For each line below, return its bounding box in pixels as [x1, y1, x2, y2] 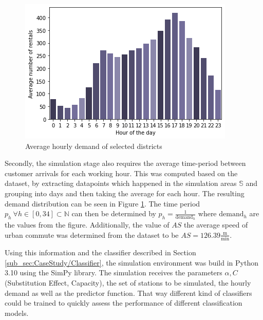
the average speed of [184, 219, 248, 230]
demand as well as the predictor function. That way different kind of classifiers [5, 287, 252, 298]
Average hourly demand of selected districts [25, 140, 162, 151]
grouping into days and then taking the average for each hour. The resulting [5, 187, 245, 198]
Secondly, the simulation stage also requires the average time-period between [5, 158, 246, 168]
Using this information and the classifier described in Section [5, 247, 196, 258]
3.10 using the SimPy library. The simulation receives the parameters [5, 267, 222, 278]
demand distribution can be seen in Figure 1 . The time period [5, 198, 200, 209]
